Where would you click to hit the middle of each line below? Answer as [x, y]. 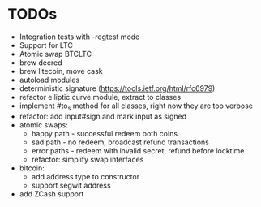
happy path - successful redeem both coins [105, 133]
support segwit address [71, 185]
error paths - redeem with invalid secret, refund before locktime [138, 150]
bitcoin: [32, 168]
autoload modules [49, 80]
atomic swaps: [43, 125]
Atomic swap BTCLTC [56, 54]
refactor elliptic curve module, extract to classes [100, 97]
